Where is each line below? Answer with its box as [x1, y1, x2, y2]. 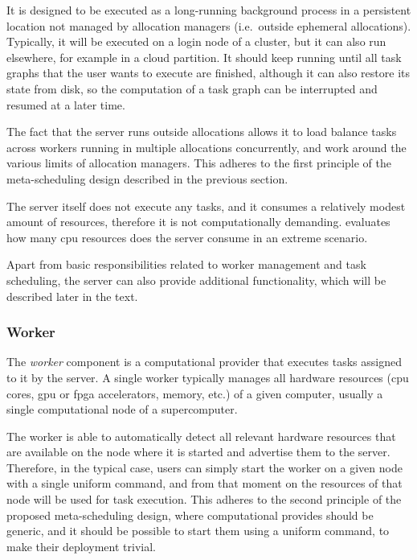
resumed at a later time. [6, 96, 125, 113]
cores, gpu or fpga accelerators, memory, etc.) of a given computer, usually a [6, 385, 383, 401]
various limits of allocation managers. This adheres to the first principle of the [6, 154, 391, 171]
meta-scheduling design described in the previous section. [6, 170, 288, 187]
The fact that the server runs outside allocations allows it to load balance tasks [6, 123, 397, 140]
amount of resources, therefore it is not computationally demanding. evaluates [6, 213, 390, 230]
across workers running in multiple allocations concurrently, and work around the [6, 138, 407, 155]
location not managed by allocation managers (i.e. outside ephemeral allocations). [6, 17, 411, 34]
